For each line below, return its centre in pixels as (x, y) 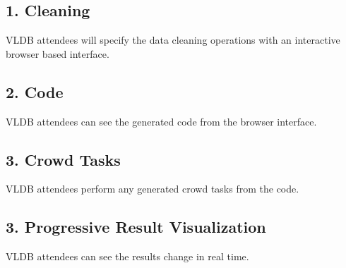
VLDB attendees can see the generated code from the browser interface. (161, 121)
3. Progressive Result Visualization (136, 227)
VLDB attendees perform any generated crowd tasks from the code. (153, 189)
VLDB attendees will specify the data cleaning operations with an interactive (173, 40)
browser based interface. (58, 53)
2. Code (35, 91)
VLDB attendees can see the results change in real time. (127, 256)
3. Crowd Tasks (63, 159)
